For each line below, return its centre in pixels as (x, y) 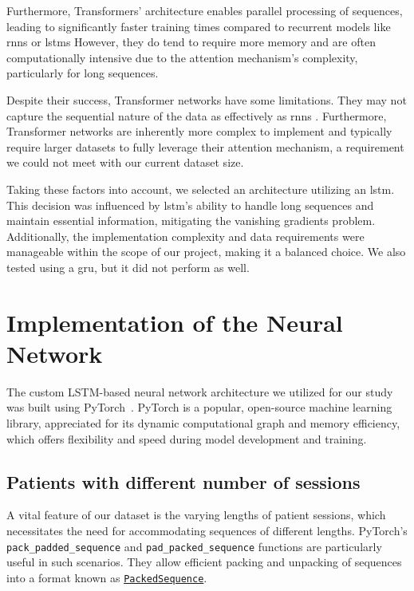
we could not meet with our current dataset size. (125, 162)
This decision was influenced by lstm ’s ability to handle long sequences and (190, 205)
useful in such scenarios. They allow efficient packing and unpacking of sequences (204, 562)
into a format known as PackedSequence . (107, 577)
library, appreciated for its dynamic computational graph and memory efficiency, (203, 423)
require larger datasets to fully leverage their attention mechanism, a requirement (205, 146)
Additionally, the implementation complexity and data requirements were (185, 236)
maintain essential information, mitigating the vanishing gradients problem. (191, 221)
